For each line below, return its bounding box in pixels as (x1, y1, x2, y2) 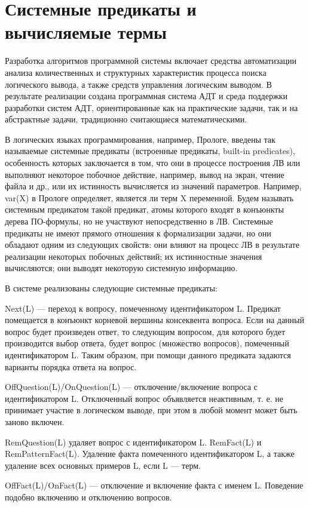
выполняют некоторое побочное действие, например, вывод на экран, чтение (5, 168, 284, 180)
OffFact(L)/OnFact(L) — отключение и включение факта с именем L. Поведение (5, 479, 304, 491)
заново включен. (5, 415, 65, 428)
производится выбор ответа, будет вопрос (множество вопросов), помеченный (5, 337, 289, 349)
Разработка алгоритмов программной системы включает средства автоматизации (5, 54, 296, 67)
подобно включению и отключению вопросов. (5, 490, 172, 503)
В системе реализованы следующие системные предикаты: (5, 282, 218, 294)
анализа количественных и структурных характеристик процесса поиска (5, 66, 267, 78)
